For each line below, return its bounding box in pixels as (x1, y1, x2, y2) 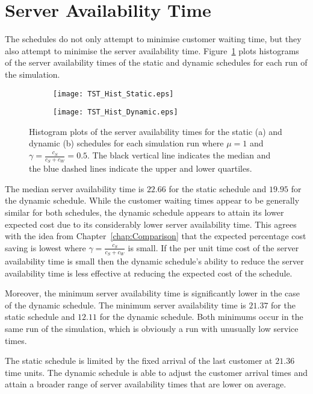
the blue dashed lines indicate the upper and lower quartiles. (29, 162, 252, 175)
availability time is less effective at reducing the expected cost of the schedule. (5, 266, 293, 279)
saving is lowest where (5, 241, 86, 254)
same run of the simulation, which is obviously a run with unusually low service (5, 322, 299, 334)
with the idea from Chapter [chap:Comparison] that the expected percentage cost (5, 230, 306, 242)
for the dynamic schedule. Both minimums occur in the (99, 310, 303, 323)
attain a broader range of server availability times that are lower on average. (5, 378, 287, 390)
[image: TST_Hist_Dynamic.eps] (53, 108, 178, 117)
